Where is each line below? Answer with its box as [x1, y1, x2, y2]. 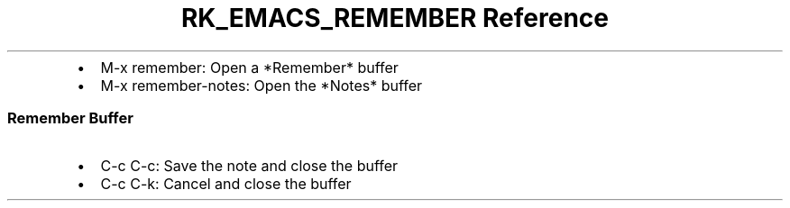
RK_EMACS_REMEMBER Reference [180, 3, 609, 33]
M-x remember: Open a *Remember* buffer [100, 58, 399, 77]
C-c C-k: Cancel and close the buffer [100, 174, 352, 193]
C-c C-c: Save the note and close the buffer [100, 156, 398, 175]
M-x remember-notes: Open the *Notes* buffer [100, 76, 423, 95]
